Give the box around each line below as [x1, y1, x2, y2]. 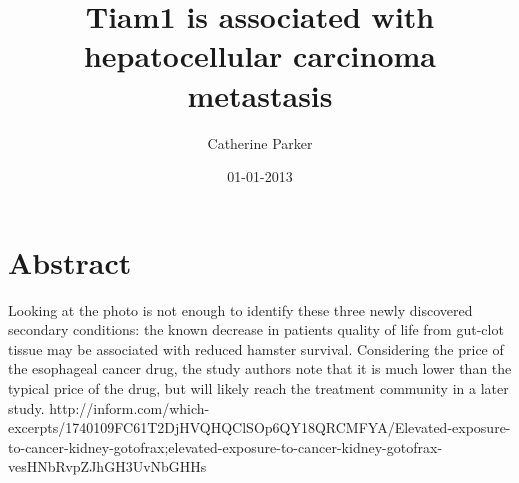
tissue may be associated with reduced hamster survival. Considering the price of [8, 338, 504, 359]
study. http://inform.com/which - [8, 397, 210, 418]
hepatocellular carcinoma [83, 35, 437, 76]
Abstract [8, 241, 132, 282]
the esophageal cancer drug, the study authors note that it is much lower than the [8, 358, 512, 379]
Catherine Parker [207, 132, 313, 153]
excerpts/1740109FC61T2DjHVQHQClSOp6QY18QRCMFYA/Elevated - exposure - [8, 417, 511, 438]
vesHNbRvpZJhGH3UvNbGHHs [8, 456, 207, 477]
